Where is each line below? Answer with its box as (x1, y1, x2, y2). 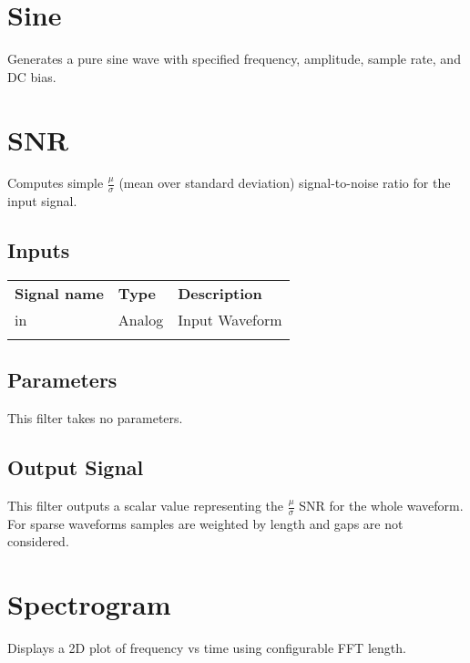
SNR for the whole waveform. (299, 496, 464, 515)
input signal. (7, 192, 77, 211)
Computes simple (7, 173, 104, 192)
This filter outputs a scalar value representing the (7, 496, 284, 515)
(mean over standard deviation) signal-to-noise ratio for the (118, 173, 451, 192)
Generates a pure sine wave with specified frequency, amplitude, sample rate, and (7, 49, 461, 68)
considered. (7, 532, 69, 551)
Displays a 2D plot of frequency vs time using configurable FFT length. (7, 638, 406, 658)
